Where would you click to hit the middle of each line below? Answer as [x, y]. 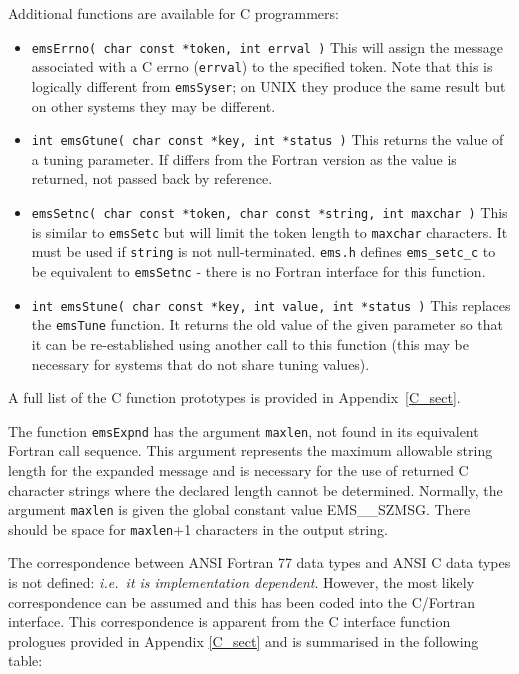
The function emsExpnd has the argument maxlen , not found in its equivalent [243, 430]
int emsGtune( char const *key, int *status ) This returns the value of [267, 139]
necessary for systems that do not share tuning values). [200, 363]
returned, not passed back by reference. [152, 178]
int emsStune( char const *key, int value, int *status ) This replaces [271, 304]
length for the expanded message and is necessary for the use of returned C [238, 469]
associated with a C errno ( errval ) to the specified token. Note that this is [262, 66]
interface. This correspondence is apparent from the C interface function [229, 621]
